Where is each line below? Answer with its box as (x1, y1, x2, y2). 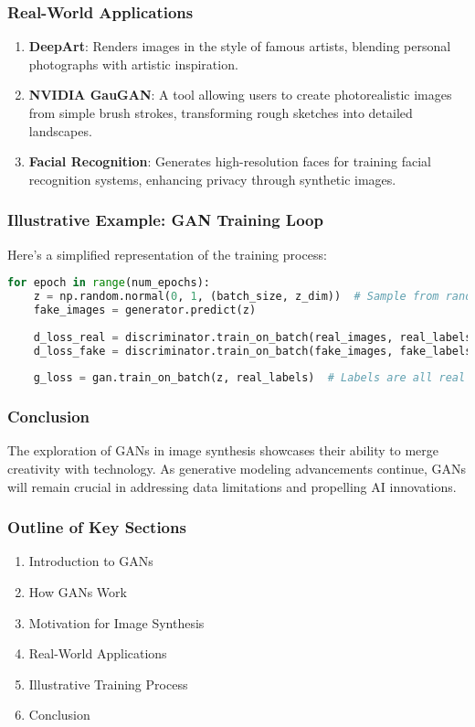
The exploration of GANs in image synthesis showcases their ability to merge (7, 441, 439, 460)
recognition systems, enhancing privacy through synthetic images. (28, 169, 396, 188)
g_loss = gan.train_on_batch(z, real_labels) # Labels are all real (33, 371, 466, 385)
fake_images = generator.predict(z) (33, 303, 257, 316)
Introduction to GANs (28, 551, 153, 571)
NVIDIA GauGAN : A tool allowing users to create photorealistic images (28, 85, 452, 104)
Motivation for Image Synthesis (28, 613, 205, 632)
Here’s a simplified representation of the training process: (7, 244, 327, 263)
